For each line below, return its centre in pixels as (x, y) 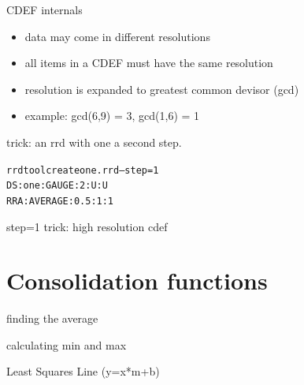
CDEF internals (44, 9)
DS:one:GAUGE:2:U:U (57, 186)
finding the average (52, 318)
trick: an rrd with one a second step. (94, 142)
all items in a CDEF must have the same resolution (149, 63)
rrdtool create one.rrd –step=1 (83, 170)
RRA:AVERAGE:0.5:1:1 (60, 201)
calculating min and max (67, 344)
